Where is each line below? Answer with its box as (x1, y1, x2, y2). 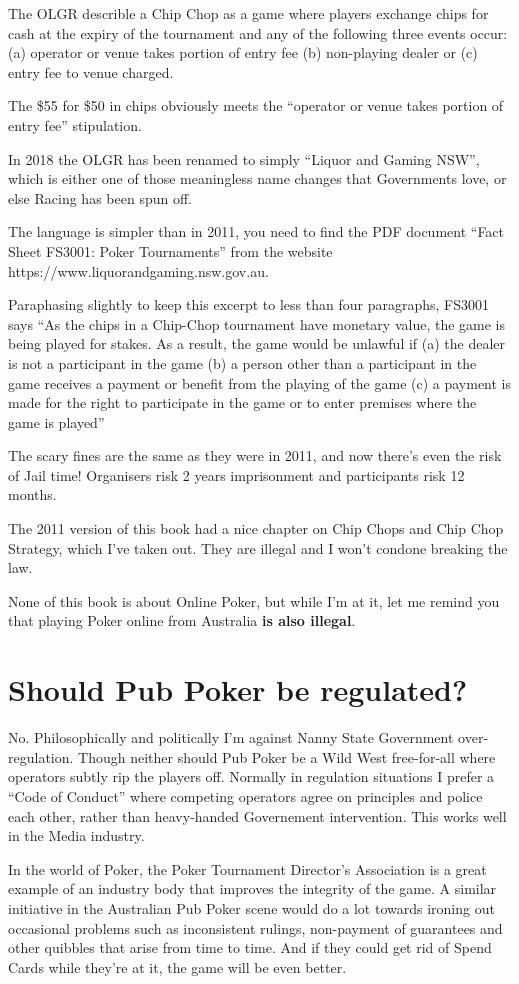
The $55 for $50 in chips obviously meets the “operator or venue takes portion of (8, 95, 504, 116)
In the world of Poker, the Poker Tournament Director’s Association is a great (8, 858, 487, 879)
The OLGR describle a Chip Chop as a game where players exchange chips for (8, 3, 489, 23)
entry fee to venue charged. (8, 61, 174, 82)
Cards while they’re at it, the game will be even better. (8, 956, 347, 977)
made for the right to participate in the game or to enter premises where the (8, 392, 477, 413)
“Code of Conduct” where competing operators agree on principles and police (8, 785, 483, 806)
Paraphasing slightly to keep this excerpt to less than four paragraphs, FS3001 (8, 294, 489, 315)
